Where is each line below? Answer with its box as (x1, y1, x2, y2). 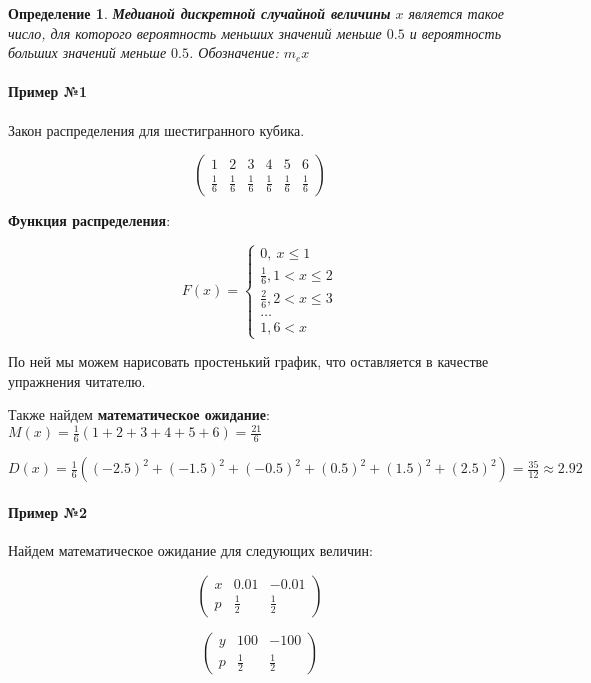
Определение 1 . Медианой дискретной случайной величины (8, 3, 391, 23)
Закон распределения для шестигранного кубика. (8, 119, 305, 140)
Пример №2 (8, 501, 88, 522)
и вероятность (409, 22, 502, 43)
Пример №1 (8, 81, 88, 102)
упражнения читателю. (8, 370, 146, 391)
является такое (408, 3, 505, 23)
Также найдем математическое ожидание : (8, 404, 270, 425)
